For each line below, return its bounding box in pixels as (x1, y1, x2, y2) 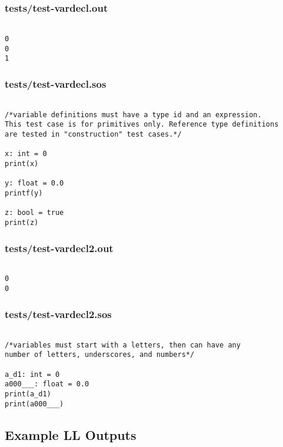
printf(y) (5, 188, 43, 197)
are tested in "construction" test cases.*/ (5, 130, 182, 139)
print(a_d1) (5, 389, 51, 398)
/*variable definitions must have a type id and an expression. (5, 110, 262, 119)
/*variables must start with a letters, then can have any (5, 340, 241, 349)
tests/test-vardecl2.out (5, 240, 114, 255)
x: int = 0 (5, 150, 47, 158)
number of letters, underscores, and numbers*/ (5, 350, 195, 359)
